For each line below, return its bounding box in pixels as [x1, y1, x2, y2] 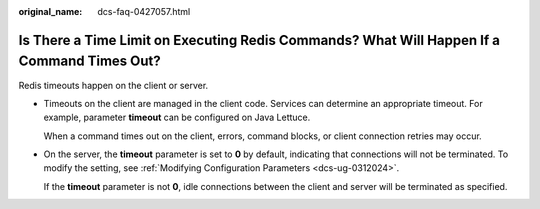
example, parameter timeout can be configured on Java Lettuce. [43, 111, 311, 124]
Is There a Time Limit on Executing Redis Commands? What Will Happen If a [18, 31, 500, 49]
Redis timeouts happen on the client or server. [18, 79, 209, 91]
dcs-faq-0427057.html [97, 6, 191, 17]
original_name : [18, 6, 83, 17]
